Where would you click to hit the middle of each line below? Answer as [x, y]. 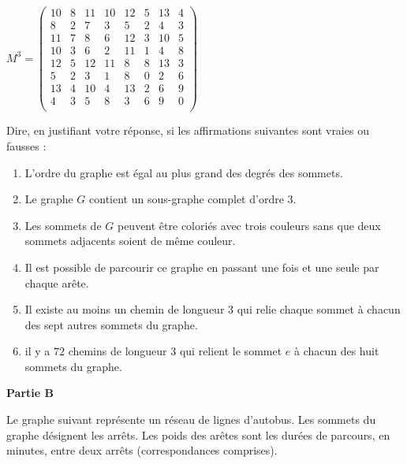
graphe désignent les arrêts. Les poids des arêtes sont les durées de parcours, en [198, 434]
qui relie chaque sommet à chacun [319, 309]
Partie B [30, 393]
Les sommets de [63, 225]
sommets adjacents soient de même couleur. [130, 241]
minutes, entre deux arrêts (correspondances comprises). [142, 450]
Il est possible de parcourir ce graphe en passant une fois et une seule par [202, 267]
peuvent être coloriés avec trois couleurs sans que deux [249, 225]
